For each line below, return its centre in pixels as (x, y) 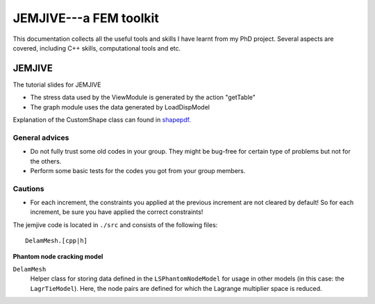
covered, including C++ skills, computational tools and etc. (97, 48)
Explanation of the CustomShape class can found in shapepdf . (102, 120)
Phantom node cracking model (58, 256)
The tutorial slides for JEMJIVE (57, 84)
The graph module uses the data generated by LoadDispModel (120, 107)
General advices (41, 137)
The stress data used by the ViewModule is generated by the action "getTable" (143, 98)
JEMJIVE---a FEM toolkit (86, 18)
